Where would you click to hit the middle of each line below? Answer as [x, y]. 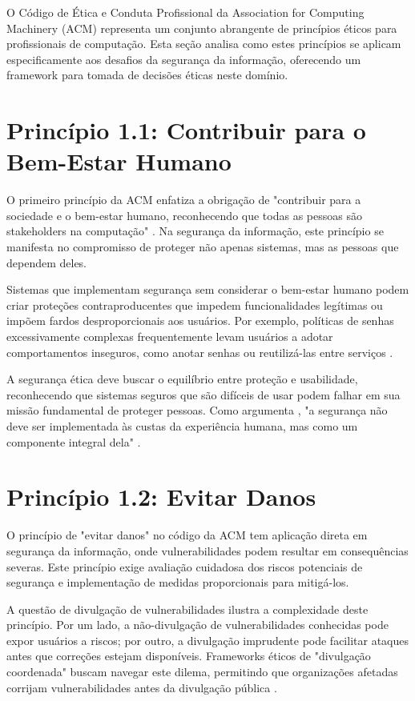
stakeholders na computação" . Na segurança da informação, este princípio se [195, 231]
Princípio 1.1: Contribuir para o [186, 130]
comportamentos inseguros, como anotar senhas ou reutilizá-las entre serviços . [200, 352]
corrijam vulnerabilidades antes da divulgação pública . [142, 687]
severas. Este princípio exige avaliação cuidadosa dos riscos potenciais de [185, 566]
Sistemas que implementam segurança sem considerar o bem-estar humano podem [208, 289]
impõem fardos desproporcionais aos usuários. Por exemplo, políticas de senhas [200, 320]
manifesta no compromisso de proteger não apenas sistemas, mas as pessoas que [203, 247]
